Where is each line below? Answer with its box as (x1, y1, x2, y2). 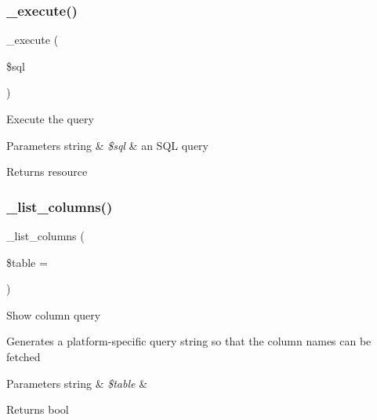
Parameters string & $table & (6, 374, 148, 391)
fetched (6, 348, 41, 364)
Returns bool (6, 401, 69, 418)
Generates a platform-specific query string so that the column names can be (6, 333, 372, 349)
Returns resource (6, 163, 88, 180)
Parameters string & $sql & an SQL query (6, 137, 208, 153)
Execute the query (6, 111, 94, 126)
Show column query (6, 306, 101, 323)
